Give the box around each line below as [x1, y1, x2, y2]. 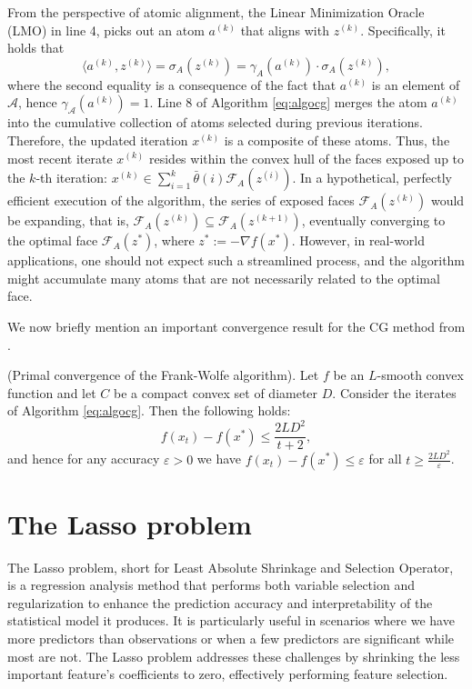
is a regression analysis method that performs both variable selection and [7, 575, 415, 594]
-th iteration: [35, 168, 108, 187]
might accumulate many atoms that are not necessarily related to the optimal [7, 268, 440, 287]
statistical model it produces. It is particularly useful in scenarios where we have [7, 611, 455, 630]
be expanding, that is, [7, 211, 129, 230]
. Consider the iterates [332, 383, 457, 402]
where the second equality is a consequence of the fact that [7, 75, 336, 94]
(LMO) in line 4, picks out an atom [7, 20, 205, 39]
